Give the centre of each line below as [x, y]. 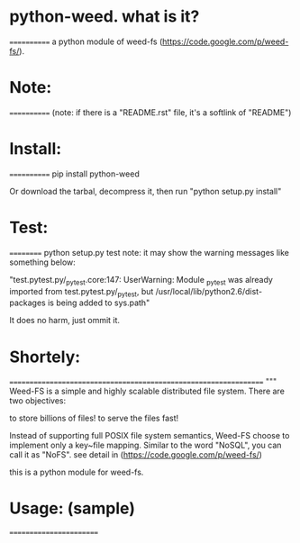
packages [28, 303]
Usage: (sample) [72, 508]
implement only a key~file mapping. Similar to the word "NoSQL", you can [145, 445]
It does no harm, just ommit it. [64, 321]
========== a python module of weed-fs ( [86, 41]
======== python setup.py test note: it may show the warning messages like [150, 252]
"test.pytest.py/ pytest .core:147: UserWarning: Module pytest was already [141, 281]
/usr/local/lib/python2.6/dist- [209, 291]
